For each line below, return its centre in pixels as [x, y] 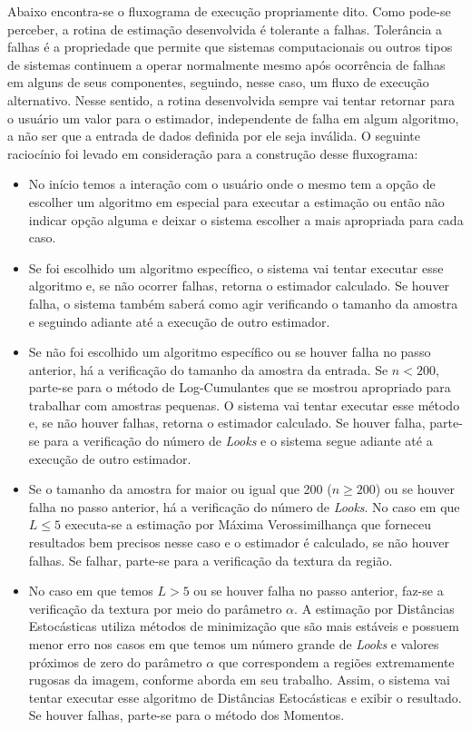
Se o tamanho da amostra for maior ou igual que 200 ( [180, 489]
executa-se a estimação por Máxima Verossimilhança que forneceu [248, 524]
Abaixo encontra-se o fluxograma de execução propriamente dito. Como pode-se [229, 11]
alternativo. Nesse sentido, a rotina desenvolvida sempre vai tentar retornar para [231, 99]
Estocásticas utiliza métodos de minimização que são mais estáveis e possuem [244, 626]
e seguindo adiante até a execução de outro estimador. [179, 321]
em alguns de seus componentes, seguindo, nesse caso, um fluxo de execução [218, 82]
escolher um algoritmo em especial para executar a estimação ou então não [236, 201]
